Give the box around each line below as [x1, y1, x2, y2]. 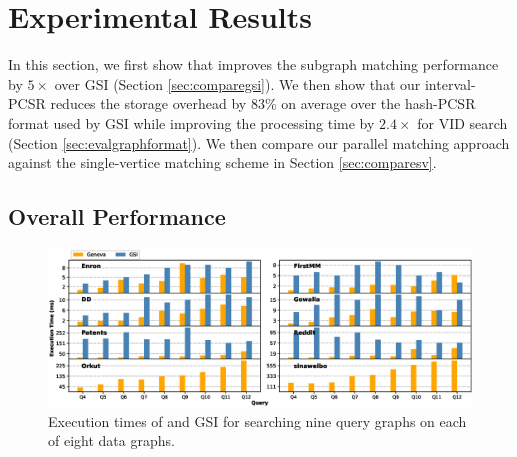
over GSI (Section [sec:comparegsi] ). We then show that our [54, 73, 421, 94]
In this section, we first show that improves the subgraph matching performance [8, 54, 499, 75]
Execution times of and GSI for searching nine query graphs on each [48, 410, 467, 431]
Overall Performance [8, 201, 226, 232]
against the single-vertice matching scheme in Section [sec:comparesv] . [8, 152, 437, 173]
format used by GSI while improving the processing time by [8, 112, 375, 133]
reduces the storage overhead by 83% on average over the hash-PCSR [50, 93, 476, 114]
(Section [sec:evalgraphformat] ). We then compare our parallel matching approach [8, 132, 510, 153]
